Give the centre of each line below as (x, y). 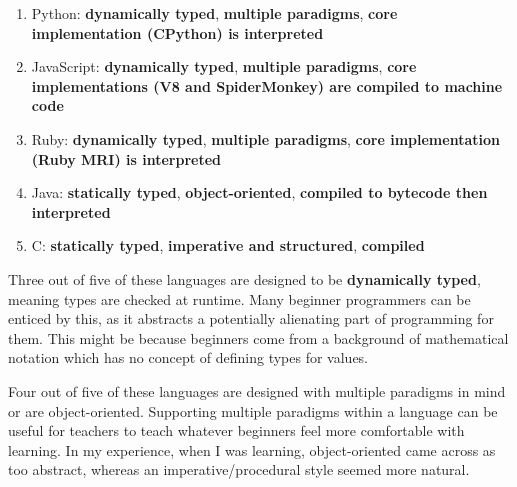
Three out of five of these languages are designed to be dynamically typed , (244, 278)
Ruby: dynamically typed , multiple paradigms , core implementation (265, 138)
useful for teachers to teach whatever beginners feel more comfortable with (236, 430)
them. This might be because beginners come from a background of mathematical (258, 337)
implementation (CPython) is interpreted (177, 32)
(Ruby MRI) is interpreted (126, 158)
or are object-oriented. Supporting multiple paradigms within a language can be (253, 410)
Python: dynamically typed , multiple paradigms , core (214, 13)
